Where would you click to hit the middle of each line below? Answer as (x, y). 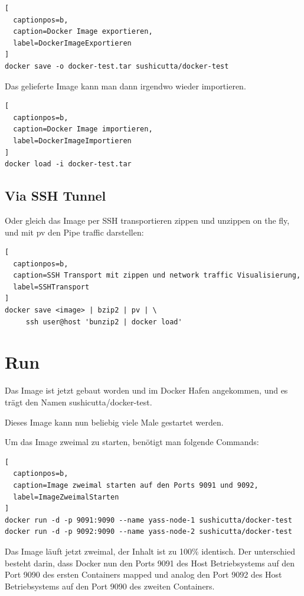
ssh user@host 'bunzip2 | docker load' (104, 322)
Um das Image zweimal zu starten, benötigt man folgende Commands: (132, 442)
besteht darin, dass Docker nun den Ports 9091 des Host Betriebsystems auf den (150, 563)
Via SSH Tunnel (55, 196)
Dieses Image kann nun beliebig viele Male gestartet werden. (114, 422)
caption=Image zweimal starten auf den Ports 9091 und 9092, (136, 485)
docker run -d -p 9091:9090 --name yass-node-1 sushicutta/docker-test (148, 520)
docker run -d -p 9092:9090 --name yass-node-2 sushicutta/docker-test (148, 532)
